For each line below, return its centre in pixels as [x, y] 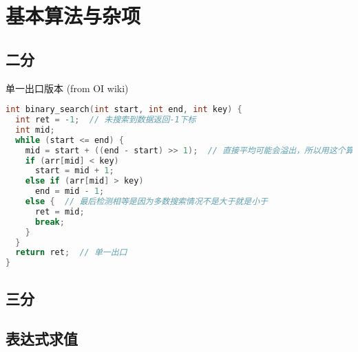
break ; [50, 222]
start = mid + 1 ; [74, 171]
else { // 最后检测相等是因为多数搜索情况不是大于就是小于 [146, 202]
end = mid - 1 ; [70, 191]
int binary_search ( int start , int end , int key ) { [124, 110]
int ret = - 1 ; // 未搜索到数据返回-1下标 [106, 120]
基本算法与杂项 [73, 15]
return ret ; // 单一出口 [71, 253]
